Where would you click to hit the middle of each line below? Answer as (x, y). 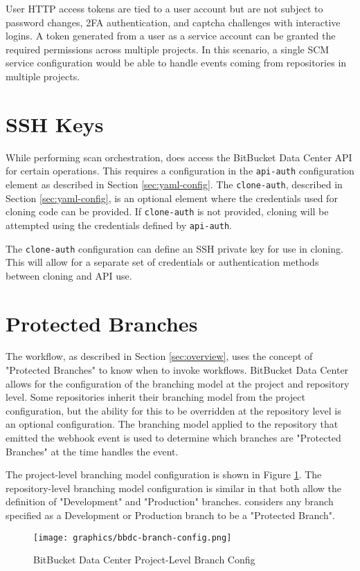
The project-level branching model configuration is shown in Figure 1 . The (164, 474)
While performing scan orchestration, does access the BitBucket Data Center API (179, 157)
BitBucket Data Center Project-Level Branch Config (144, 560)
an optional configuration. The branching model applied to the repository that (172, 424)
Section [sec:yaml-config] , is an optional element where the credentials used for (172, 198)
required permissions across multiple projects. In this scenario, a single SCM (168, 49)
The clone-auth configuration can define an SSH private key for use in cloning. (174, 248)
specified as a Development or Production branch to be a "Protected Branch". (170, 515)
